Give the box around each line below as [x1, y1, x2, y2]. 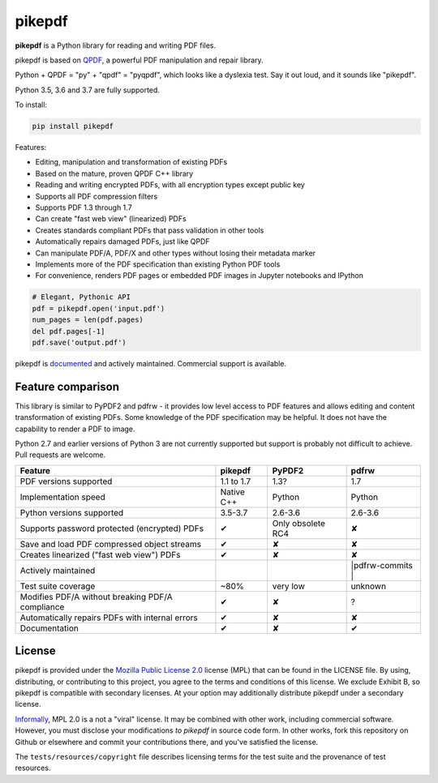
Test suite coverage [19, 580, 96, 592]
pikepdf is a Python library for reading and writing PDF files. [15, 41, 217, 50]
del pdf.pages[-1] [32, 327, 105, 336]
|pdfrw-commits [350, 559, 413, 571]
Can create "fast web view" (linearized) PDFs [35, 214, 187, 224]
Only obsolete [272, 517, 326, 528]
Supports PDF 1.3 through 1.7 [35, 203, 133, 212]
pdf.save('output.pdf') [32, 337, 127, 347]
